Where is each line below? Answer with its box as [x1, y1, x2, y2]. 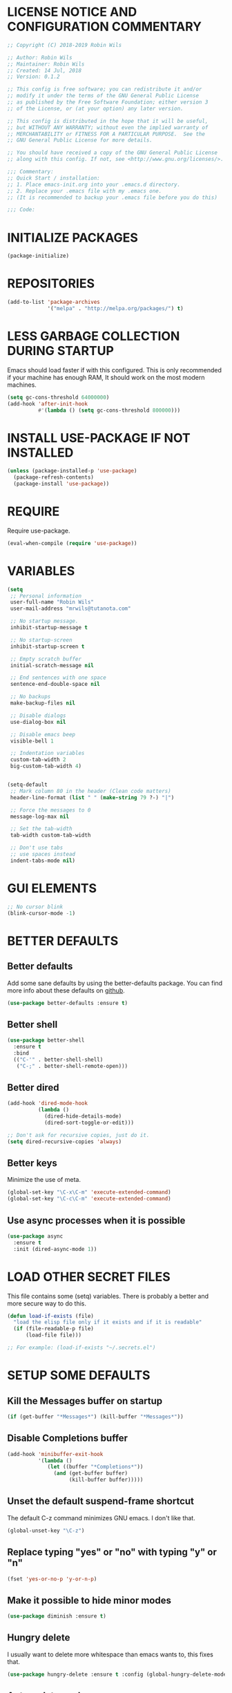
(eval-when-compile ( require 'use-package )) [7, 539, 137, 546]
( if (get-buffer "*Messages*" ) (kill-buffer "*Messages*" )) [7, 1413, 184, 1420]
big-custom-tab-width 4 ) [10, 763, 81, 770]
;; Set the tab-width [10, 825, 72, 832]
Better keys [7, 1158, 57, 1169]
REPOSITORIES [7, 276, 95, 291]
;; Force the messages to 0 [10, 806, 91, 814]
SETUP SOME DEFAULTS [7, 1368, 151, 1384]
